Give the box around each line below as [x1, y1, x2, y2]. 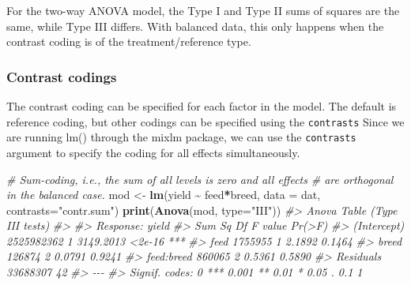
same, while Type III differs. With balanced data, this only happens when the [6, 17, 384, 34]
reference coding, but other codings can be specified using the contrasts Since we [6, 113, 405, 129]
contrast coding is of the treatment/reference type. [6, 33, 251, 50]
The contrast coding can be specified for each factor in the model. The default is [6, 98, 397, 114]
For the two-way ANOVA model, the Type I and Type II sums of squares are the [6, 2, 400, 18]
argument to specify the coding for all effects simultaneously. [6, 144, 300, 160]
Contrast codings [6, 66, 117, 86]
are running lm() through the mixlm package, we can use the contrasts [6, 129, 356, 145]
